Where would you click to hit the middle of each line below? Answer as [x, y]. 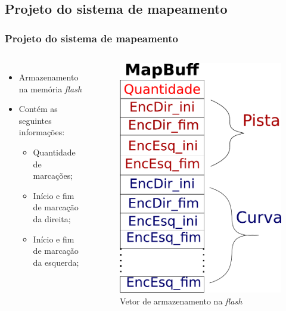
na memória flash [50, 88]
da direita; [52, 218]
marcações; [53, 175]
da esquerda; [56, 262]
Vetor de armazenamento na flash [181, 301]
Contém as [38, 109]
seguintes [35, 120]
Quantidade [54, 152]
